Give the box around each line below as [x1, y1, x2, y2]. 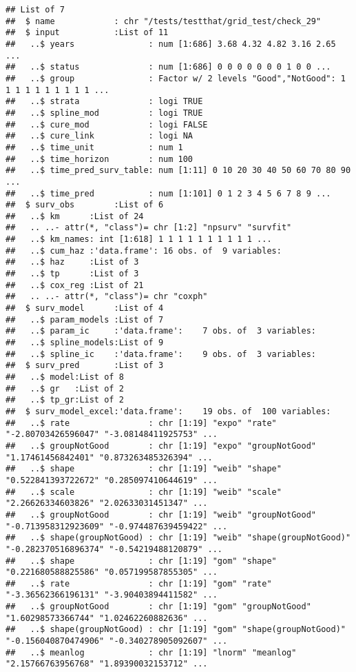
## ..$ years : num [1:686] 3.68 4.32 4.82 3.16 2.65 [6, 39, 336, 49]
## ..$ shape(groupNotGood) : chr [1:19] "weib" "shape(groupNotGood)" [6, 533, 351, 543]
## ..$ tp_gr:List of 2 [6, 395, 124, 405]
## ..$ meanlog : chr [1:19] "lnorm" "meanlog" [6, 647, 297, 658]
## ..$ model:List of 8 [6, 372, 124, 382]
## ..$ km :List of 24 [6, 211, 144, 221]
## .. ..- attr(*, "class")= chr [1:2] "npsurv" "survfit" [6, 223, 292, 233]
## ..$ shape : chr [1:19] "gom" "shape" [6, 556, 277, 566]
